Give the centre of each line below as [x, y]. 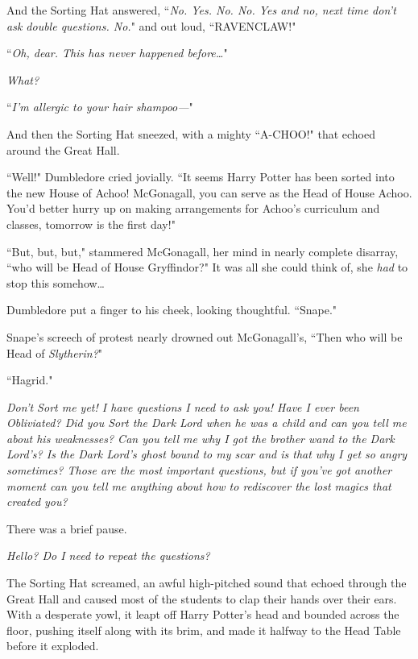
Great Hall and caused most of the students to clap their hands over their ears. [202, 598]
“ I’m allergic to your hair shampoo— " [100, 107]
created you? [37, 502]
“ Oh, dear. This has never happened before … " [117, 53]
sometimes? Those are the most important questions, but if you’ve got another [199, 470]
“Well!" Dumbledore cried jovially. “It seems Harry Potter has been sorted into [201, 177]
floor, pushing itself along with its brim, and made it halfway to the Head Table [204, 630]
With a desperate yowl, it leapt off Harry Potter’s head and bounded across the [203, 614]
